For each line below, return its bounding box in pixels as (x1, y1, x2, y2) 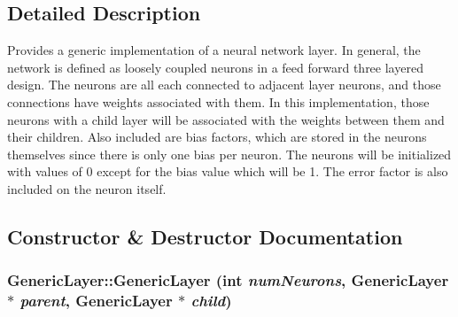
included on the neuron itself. (7, 179, 167, 197)
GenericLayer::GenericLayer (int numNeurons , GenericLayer (7, 269, 449, 291)
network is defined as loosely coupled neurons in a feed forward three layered (7, 58, 423, 76)
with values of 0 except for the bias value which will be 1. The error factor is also (7, 162, 448, 181)
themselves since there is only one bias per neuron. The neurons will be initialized (7, 144, 452, 163)
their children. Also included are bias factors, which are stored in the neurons (7, 128, 427, 146)
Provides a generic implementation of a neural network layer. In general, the (7, 41, 421, 59)
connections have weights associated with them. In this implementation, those (7, 92, 430, 111)
